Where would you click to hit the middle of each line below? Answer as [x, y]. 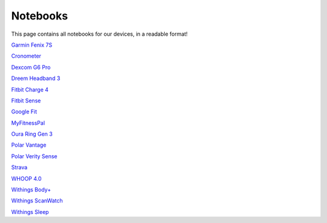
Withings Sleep [30, 211]
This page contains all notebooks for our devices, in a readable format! [99, 34]
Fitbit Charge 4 [30, 89]
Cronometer [26, 56]
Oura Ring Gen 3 [32, 134]
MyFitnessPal [28, 123]
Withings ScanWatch [37, 201]
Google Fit [24, 111]
